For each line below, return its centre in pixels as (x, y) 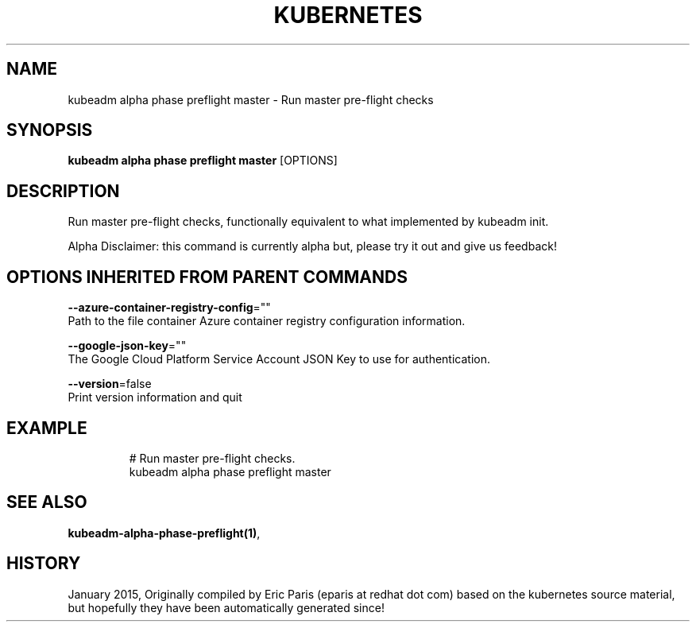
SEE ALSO (47, 502)
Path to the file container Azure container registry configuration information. (267, 321)
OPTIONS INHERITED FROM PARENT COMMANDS (207, 277)
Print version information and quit (155, 397)
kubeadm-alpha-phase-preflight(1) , (164, 533)
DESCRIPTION (63, 191)
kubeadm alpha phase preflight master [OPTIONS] (203, 161)
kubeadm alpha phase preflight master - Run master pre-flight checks (251, 99)
